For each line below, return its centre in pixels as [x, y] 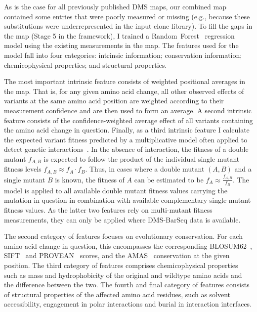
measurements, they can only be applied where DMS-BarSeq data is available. [122, 219]
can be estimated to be [169, 179]
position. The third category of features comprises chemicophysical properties [121, 265]
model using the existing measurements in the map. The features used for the [121, 45]
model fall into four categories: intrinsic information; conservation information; [123, 55]
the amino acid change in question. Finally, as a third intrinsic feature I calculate [127, 130]
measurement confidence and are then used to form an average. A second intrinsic [128, 110]
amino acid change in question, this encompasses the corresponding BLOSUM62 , [128, 245]
